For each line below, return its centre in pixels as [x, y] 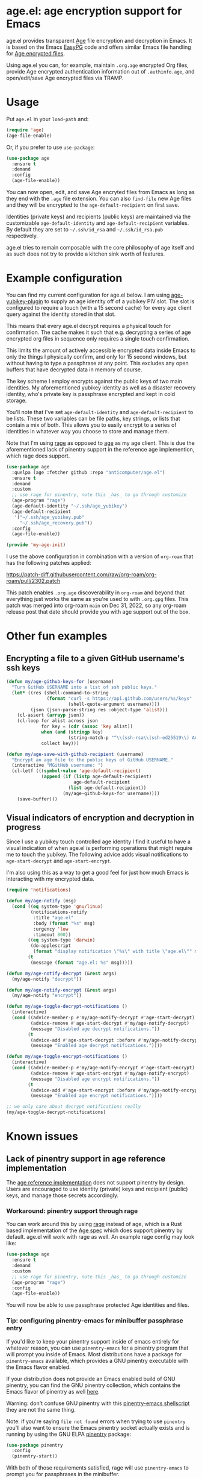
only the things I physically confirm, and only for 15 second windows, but [96, 356]
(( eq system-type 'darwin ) [62, 940]
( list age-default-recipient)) [107, 788]
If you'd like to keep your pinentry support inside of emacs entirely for [93, 1341]
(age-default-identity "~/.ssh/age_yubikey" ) [70, 506]
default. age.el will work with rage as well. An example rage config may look [100, 1237]
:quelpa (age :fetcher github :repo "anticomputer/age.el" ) [88, 472]
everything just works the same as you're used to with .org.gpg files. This [97, 599]
